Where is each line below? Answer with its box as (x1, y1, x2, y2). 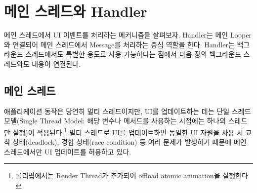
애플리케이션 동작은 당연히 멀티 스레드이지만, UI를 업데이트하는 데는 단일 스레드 (4, 106, 251, 116)
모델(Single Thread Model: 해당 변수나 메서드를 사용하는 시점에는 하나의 (4, 116, 226, 126)
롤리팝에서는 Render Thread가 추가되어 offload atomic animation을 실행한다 (15, 170, 248, 181)
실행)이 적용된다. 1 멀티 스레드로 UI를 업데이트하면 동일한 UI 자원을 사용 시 (12, 125, 243, 137)
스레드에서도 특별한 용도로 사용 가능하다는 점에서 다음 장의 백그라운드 (25, 49, 241, 59)
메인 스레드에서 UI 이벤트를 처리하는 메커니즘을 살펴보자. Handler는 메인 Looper (4, 30, 252, 40)
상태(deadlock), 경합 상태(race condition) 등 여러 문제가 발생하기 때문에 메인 (12, 137, 247, 147)
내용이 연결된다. (32, 58, 81, 69)
